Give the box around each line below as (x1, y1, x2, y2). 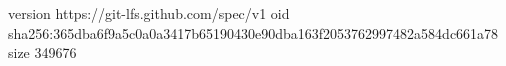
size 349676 (8, 42, 77, 63)
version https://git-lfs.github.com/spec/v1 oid (8, 3, 290, 23)
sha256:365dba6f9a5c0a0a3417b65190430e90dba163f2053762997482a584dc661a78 (8, 22, 499, 43)
